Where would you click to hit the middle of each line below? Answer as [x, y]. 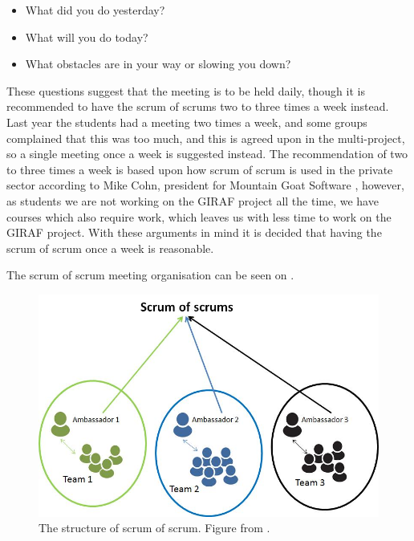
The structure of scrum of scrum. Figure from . [154, 528]
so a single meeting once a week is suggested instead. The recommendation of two [207, 154]
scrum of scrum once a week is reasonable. [110, 248]
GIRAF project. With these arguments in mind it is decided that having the [194, 232]
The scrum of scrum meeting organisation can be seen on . [150, 275]
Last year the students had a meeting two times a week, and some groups [187, 122]
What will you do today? [87, 37]
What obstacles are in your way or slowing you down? [158, 64]
